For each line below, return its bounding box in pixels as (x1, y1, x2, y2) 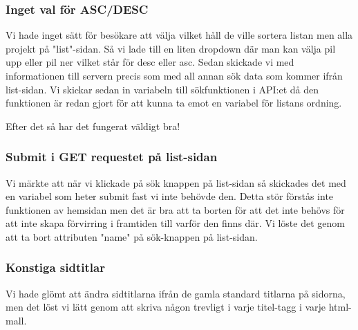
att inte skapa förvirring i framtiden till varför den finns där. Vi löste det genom (6, 216, 345, 230)
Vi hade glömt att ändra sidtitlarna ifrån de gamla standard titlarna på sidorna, (6, 286, 346, 300)
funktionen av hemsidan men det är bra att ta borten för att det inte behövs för (6, 202, 345, 217)
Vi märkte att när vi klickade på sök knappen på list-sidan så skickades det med (6, 175, 346, 190)
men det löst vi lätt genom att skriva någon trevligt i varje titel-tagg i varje (6, 300, 326, 314)
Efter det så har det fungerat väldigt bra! (6, 118, 180, 133)
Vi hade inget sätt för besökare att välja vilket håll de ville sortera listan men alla (6, 28, 353, 42)
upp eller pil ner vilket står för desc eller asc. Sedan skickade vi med (6, 55, 294, 69)
